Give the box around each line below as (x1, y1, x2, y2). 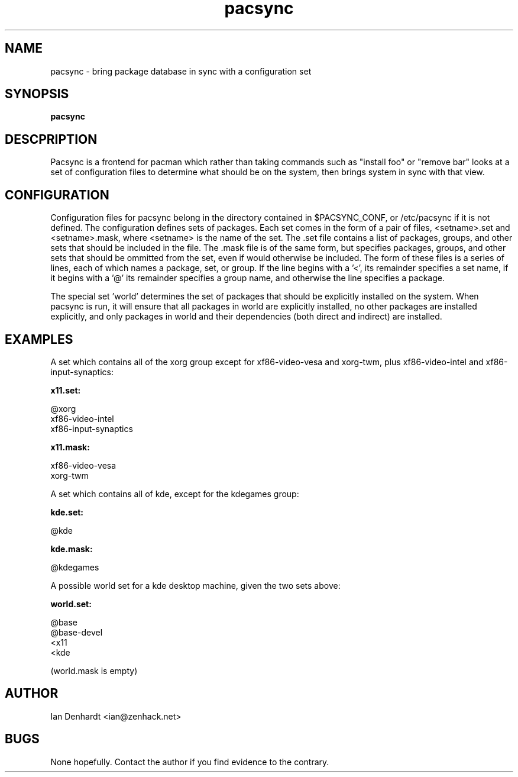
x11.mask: (50, 441, 90, 452)
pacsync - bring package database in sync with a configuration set (50, 66, 312, 76)
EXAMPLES (5, 331, 73, 347)
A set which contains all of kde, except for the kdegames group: (50, 488, 299, 499)
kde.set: (50, 507, 84, 517)
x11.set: (50, 385, 81, 395)
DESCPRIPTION (5, 131, 98, 147)
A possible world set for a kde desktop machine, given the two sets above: (50, 580, 341, 591)
